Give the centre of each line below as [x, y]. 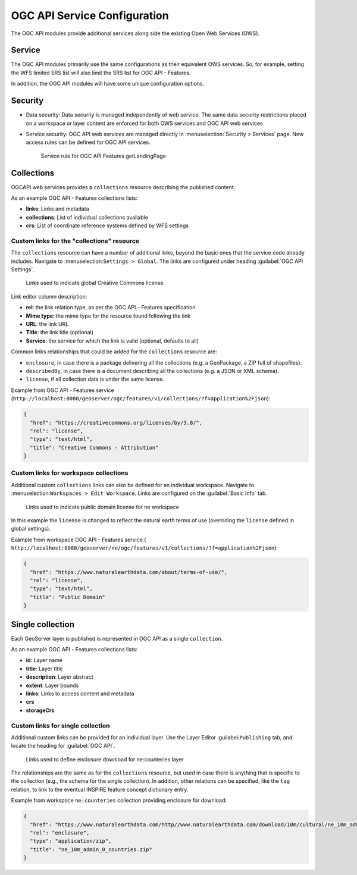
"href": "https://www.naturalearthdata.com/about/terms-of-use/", [129, 572]
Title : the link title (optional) [59, 333]
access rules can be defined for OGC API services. [88, 142]
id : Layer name [44, 660]
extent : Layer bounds [52, 685]
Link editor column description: [49, 296]
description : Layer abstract [59, 677]
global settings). [31, 529]
